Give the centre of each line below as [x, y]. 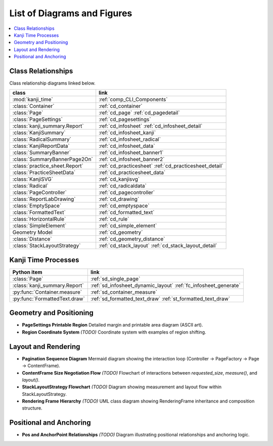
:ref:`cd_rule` [114, 219]
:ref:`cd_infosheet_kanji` [127, 133]
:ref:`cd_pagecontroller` [127, 192]
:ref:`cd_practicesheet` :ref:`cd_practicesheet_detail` [161, 166]
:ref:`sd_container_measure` [124, 292]
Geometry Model [32, 232]
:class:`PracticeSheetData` [44, 173]
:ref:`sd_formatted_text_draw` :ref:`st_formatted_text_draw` [160, 299]
